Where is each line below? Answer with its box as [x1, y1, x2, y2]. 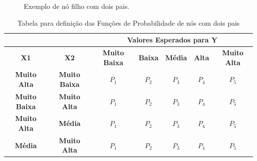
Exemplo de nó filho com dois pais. [24, 1, 129, 11]
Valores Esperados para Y [127, 35, 217, 45]
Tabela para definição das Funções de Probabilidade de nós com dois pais [17, 17, 240, 28]
